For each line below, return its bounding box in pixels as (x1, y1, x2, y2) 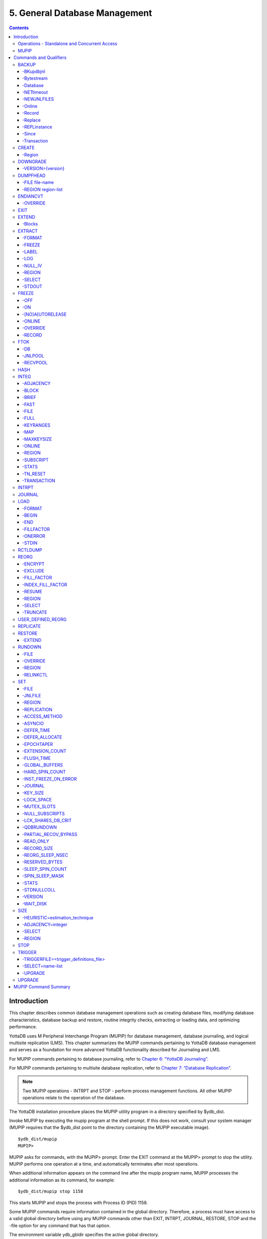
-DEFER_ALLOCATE (22, 734, 62, 740)
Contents (9, 25, 29, 31)
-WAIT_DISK (22, 901, 47, 906)
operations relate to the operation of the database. (22, 1095, 126, 1101)
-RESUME (22, 589, 43, 595)
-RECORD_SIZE (22, 845, 53, 851)
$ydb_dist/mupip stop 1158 (18, 1188, 84, 1194)
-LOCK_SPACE (22, 796, 52, 802)
